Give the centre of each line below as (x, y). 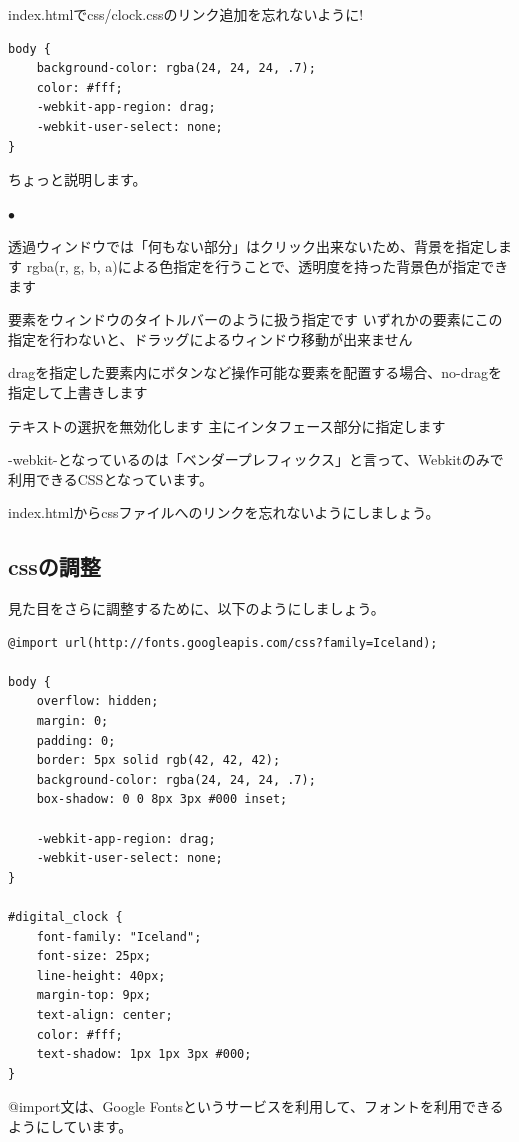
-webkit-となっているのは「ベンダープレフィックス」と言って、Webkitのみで (256, 459)
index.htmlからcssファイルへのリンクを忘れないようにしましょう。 (224, 512)
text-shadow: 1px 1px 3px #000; (144, 1054)
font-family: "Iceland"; (119, 936)
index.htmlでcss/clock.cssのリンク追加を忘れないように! (186, 14)
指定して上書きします (78, 391)
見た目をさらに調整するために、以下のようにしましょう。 (196, 608)
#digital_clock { (65, 916)
